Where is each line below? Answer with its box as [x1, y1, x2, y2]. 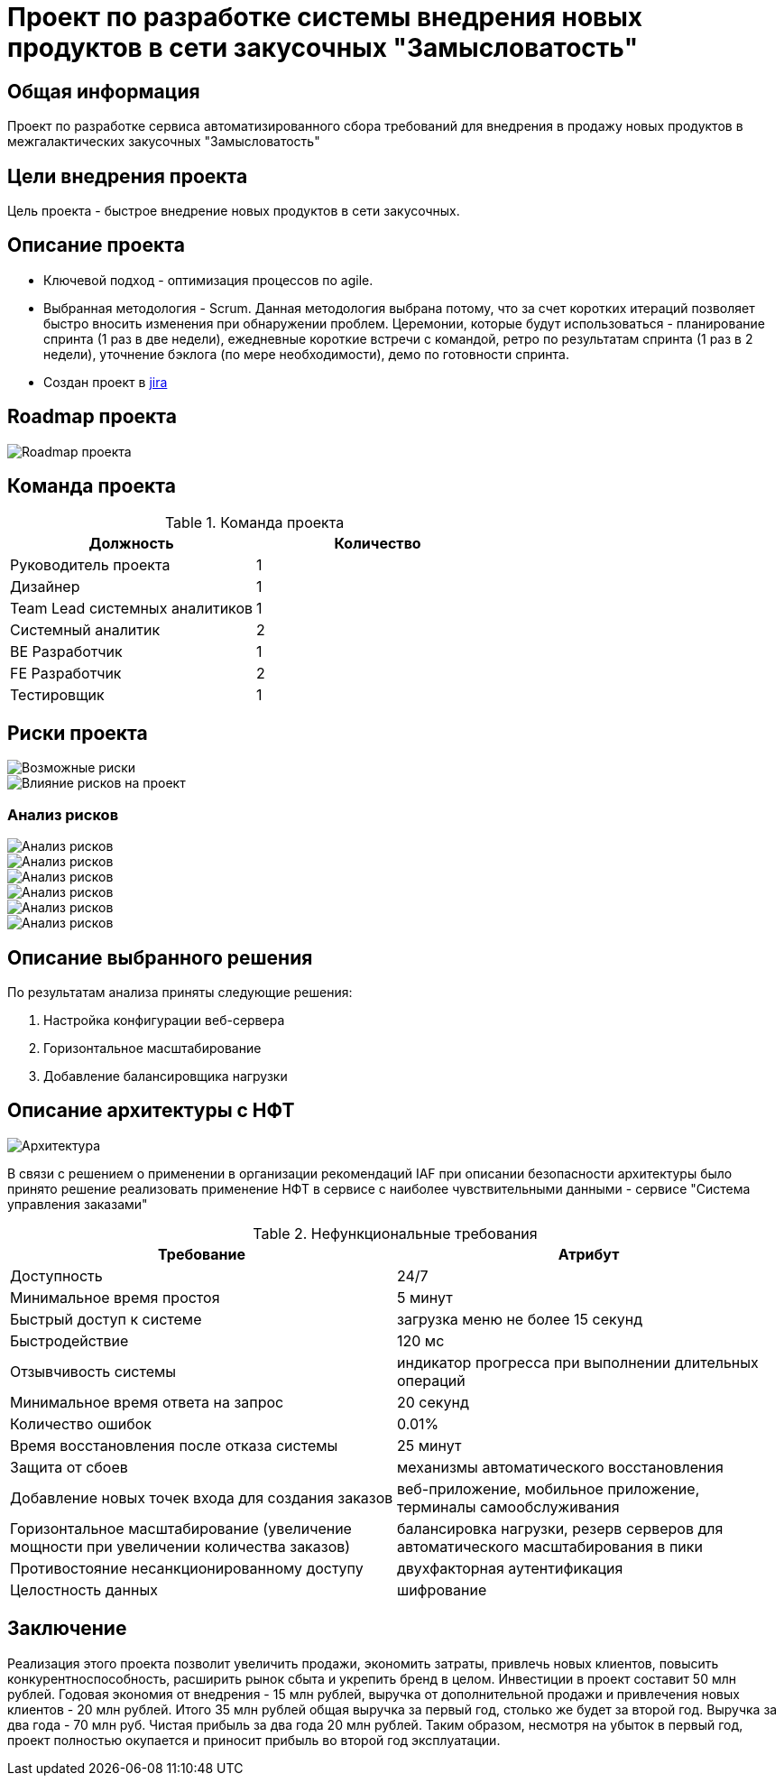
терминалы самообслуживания [397, 1497, 620, 1516]
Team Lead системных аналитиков [10, 598, 254, 617]
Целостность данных [10, 1580, 158, 1599]
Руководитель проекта [10, 555, 171, 574]
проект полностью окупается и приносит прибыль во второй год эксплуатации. [7, 1732, 501, 1748]
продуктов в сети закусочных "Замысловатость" [7, 32, 639, 63]
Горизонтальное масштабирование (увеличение [10, 1519, 352, 1538]
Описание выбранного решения [7, 946, 313, 969]
